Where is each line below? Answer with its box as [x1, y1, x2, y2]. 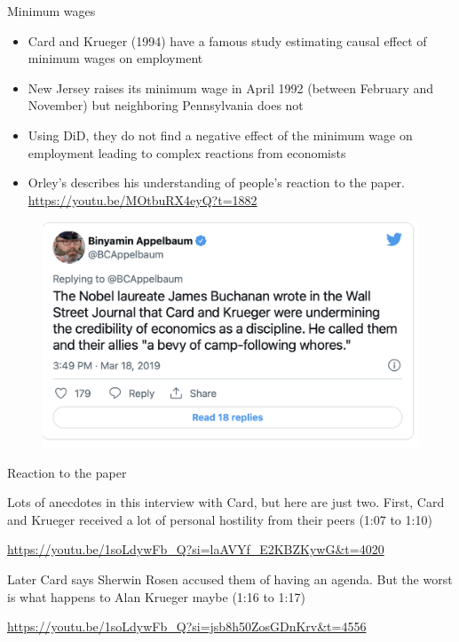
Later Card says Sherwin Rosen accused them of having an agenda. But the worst [7, 569, 453, 588]
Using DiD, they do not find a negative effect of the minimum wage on [28, 125, 413, 144]
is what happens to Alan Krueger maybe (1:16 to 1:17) [7, 587, 305, 606]
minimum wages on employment [28, 49, 203, 67]
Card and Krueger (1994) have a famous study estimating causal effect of [28, 31, 427, 50]
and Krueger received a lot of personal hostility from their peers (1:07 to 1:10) [7, 510, 432, 528]
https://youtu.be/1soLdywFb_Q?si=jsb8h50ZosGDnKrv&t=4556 [7, 617, 367, 636]
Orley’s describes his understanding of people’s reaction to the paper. [28, 173, 405, 192]
